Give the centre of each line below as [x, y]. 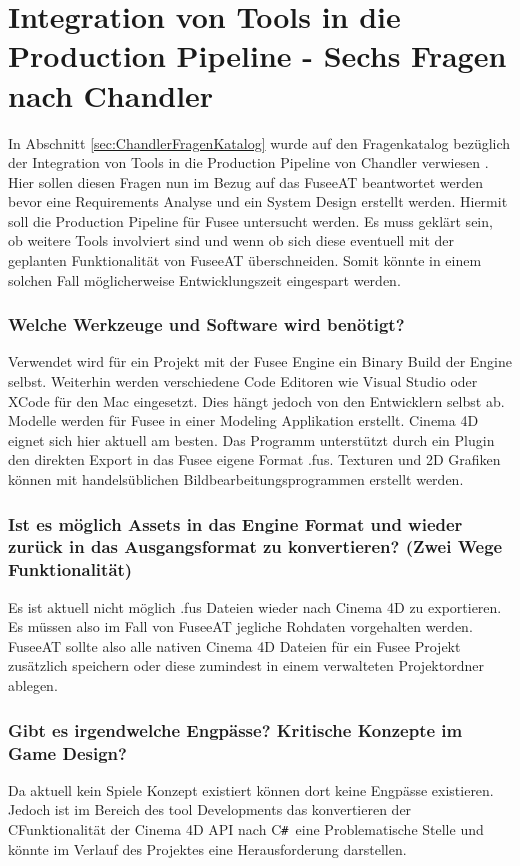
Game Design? [67, 752]
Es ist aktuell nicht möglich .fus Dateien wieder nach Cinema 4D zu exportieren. [255, 606]
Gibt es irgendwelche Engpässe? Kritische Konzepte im [235, 729]
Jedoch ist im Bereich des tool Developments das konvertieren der [210, 809]
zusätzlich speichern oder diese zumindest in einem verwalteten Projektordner [246, 665]
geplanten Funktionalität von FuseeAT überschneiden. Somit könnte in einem [245, 260]
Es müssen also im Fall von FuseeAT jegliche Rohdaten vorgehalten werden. [240, 626]
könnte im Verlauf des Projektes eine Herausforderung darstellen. [207, 848]
